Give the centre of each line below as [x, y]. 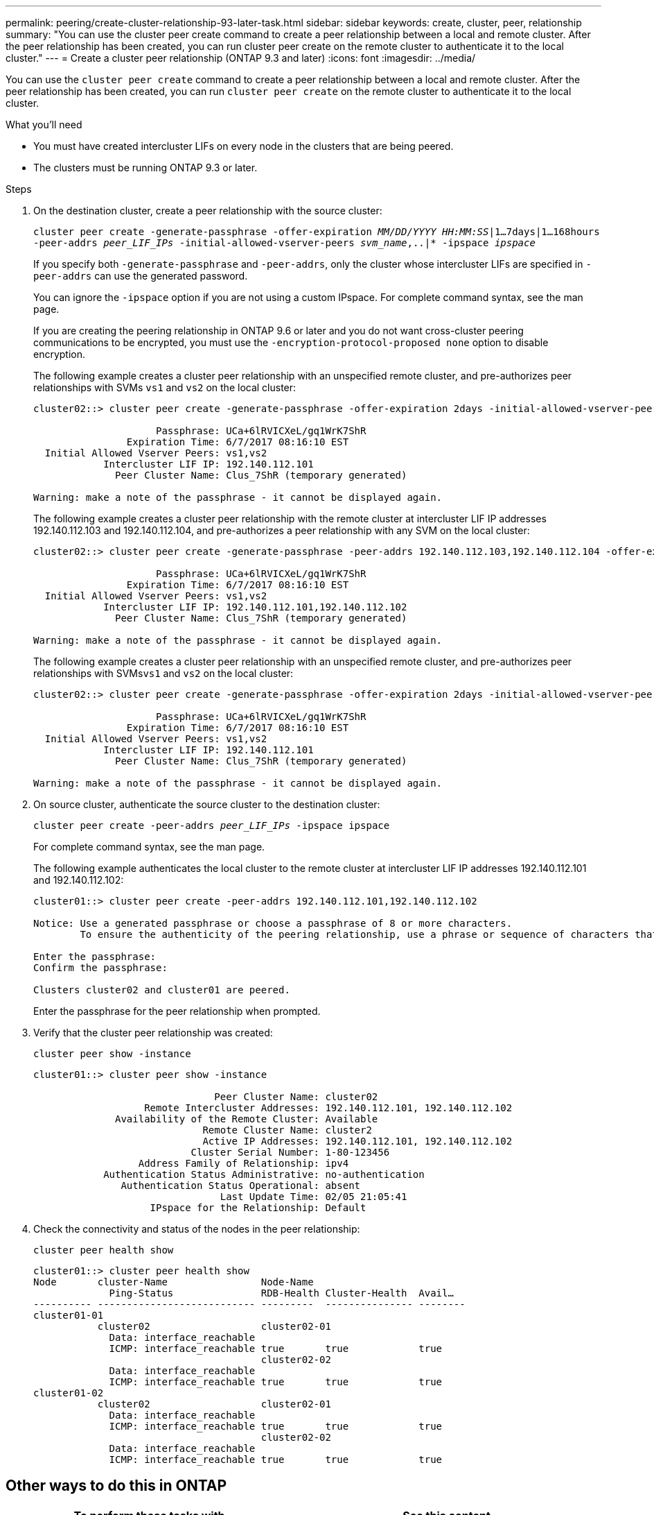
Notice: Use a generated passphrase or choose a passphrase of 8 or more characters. [273, 923]
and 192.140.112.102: [79, 880]
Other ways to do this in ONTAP [116, 1486]
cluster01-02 [69, 1393]
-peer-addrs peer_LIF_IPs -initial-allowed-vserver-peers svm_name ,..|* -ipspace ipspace [284, 243]
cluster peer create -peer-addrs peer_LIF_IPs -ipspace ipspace [212, 825]
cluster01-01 [69, 1315]
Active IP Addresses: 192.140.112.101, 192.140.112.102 [357, 1141]
